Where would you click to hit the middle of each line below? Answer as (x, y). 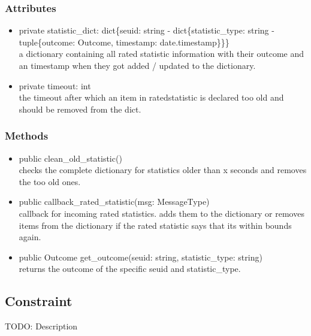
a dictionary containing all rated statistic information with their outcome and (161, 54)
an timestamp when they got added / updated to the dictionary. (137, 65)
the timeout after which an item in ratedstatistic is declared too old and (151, 97)
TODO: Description (41, 326)
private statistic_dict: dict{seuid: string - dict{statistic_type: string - (147, 30)
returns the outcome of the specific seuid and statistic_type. (130, 269)
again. (30, 237)
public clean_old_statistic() (70, 158)
